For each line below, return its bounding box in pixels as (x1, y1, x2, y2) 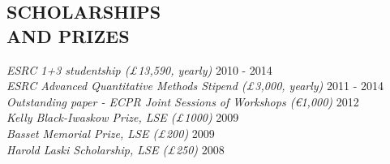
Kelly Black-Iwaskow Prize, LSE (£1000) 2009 (6, 109, 239, 126)
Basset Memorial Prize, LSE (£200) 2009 (6, 124, 215, 141)
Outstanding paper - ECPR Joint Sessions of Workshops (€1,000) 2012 (6, 93, 359, 110)
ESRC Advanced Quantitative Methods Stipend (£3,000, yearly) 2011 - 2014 (6, 77, 384, 94)
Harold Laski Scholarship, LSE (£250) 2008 (6, 140, 225, 158)
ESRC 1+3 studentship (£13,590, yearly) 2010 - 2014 (6, 61, 272, 78)
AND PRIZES (6, 23, 130, 48)
